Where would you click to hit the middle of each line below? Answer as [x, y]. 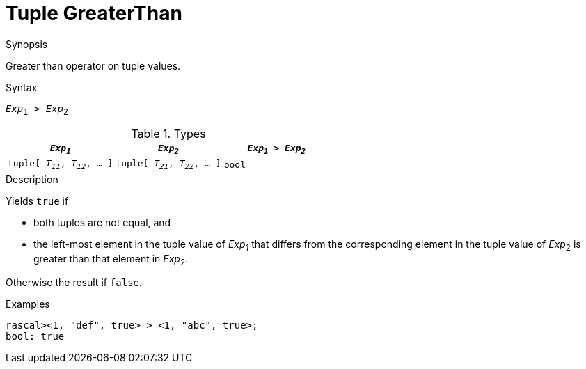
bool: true [35, 337]
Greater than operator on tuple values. [93, 65]
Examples [28, 304]
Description [32, 179]
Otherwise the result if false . [74, 283]
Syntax [22, 87]
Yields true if [37, 201]
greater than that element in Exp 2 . [111, 260]
